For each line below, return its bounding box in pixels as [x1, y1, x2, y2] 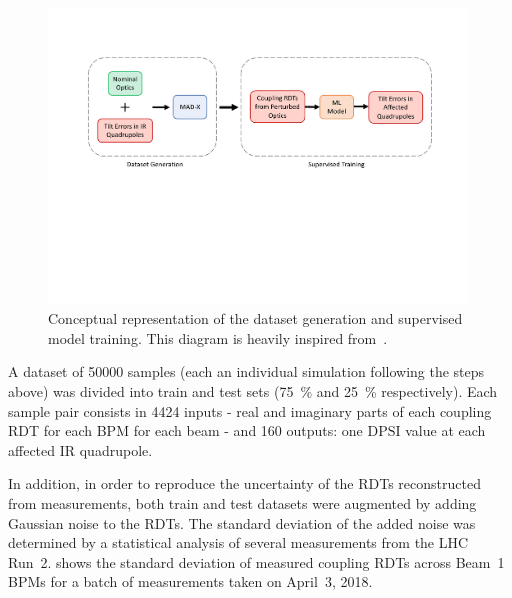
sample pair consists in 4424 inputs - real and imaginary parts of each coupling [8, 400, 492, 421]
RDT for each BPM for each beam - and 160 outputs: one [8, 420, 363, 441]
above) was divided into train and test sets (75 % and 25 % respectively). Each [8, 381, 498, 402]
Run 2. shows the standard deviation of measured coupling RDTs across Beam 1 [8, 551, 505, 572]
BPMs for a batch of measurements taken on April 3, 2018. [8, 571, 373, 592]
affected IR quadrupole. [8, 439, 153, 460]
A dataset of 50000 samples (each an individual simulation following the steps [8, 361, 485, 382]
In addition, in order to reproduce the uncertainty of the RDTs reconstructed [8, 473, 481, 494]
